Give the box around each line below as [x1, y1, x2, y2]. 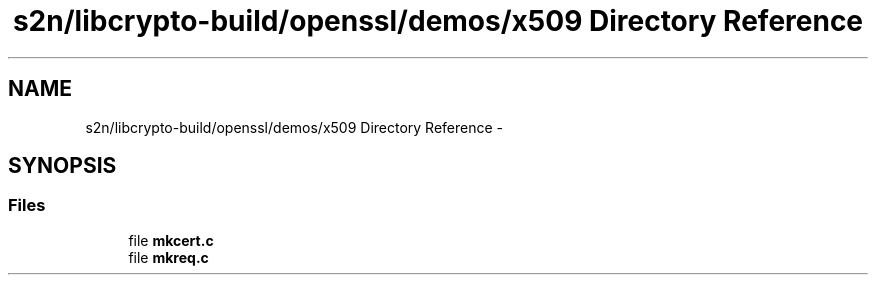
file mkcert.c [128, 231, 214, 249]
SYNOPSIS [8, 153, 117, 179]
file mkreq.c [128, 248, 209, 266]
